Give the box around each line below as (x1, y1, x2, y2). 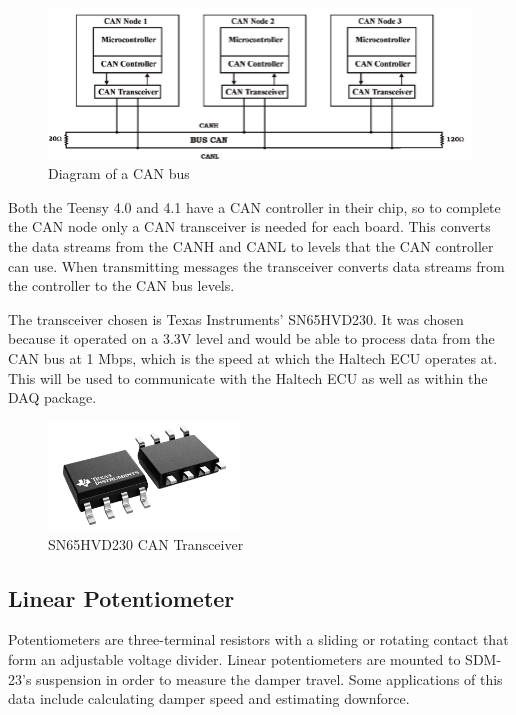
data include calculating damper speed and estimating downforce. (8, 688, 410, 709)
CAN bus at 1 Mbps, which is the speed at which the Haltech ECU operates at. (8, 347, 498, 368)
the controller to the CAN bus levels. (8, 275, 235, 296)
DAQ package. (8, 387, 97, 408)
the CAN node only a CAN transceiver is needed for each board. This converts (8, 216, 491, 237)
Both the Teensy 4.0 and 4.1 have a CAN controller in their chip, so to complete (8, 196, 501, 217)
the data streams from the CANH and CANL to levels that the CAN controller (8, 236, 494, 257)
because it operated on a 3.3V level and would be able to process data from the (8, 328, 495, 349)
